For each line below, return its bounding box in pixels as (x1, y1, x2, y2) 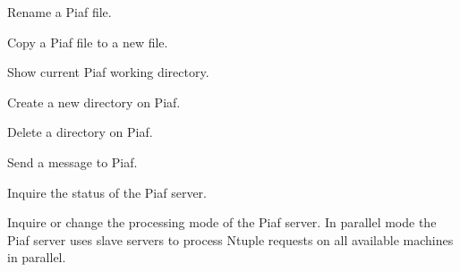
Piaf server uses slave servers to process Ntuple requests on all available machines (7, 230, 454, 249)
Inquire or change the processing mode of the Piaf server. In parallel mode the (7, 213, 437, 232)
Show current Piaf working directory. (7, 63, 209, 81)
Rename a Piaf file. (7, 3, 112, 21)
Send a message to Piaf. (7, 152, 138, 171)
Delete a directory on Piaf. (7, 123, 153, 141)
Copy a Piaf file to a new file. (7, 32, 168, 51)
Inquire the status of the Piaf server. (7, 183, 207, 201)
